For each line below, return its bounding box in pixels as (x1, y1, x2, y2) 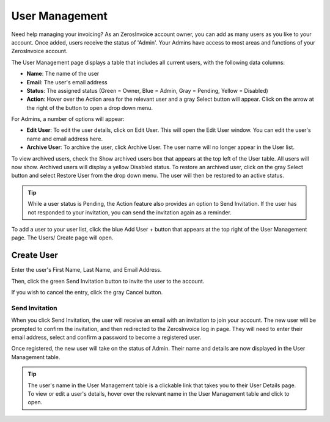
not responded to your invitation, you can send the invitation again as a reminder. (28, 208, 232, 216)
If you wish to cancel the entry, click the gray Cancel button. (11, 289, 163, 296)
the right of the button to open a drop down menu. (26, 104, 153, 111)
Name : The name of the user (26, 70, 100, 78)
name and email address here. (26, 135, 103, 142)
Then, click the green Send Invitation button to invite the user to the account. (11, 277, 205, 285)
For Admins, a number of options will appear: (11, 115, 125, 123)
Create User (11, 250, 58, 261)
